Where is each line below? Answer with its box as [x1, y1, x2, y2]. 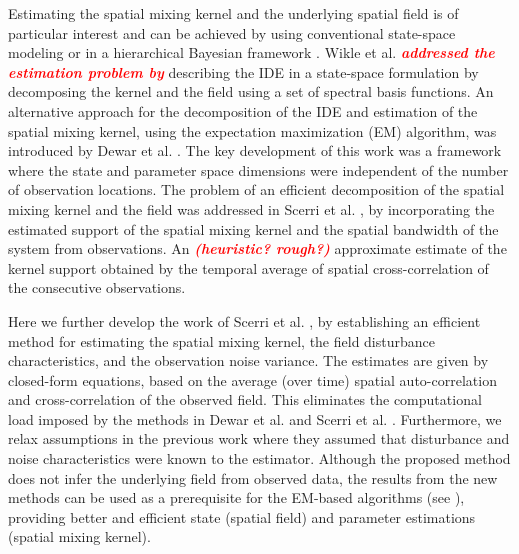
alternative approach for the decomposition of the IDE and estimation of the [8, 100, 478, 121]
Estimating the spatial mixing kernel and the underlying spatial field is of [8, 3, 459, 23]
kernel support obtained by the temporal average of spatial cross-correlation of [8, 257, 489, 278]
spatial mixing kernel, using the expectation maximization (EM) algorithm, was [8, 120, 497, 141]
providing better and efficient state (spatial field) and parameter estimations [8, 506, 476, 527]
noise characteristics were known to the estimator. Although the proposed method [8, 448, 511, 469]
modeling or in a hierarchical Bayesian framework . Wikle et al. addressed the [8, 42, 495, 63]
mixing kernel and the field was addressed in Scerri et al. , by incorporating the [8, 198, 495, 219]
